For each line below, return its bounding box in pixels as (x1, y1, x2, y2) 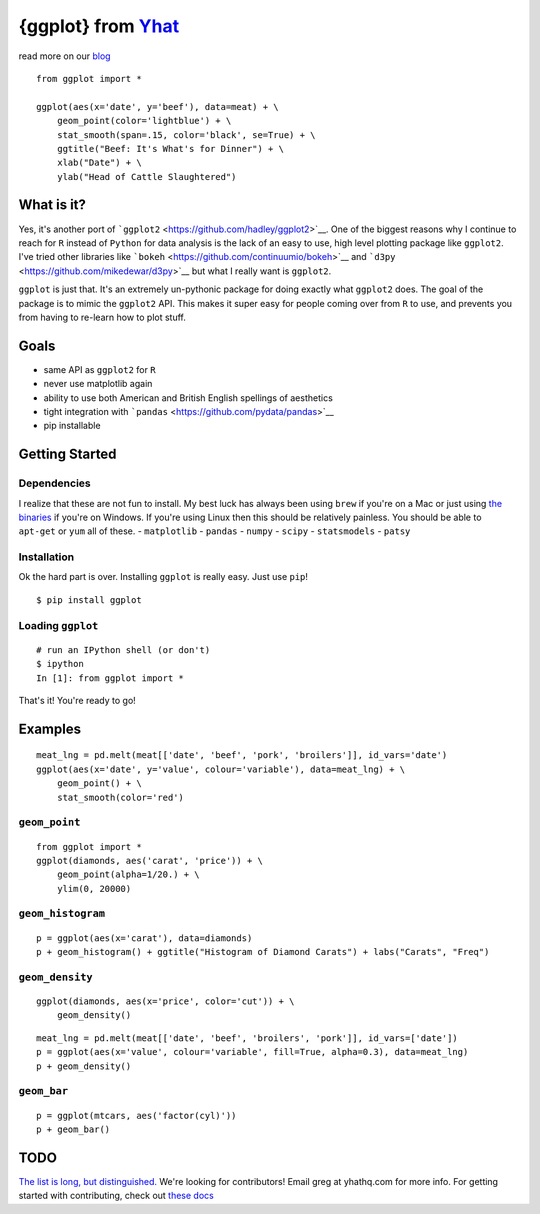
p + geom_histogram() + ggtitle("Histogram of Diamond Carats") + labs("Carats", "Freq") (36, 946, 490, 958)
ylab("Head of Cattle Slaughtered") (56, 171, 237, 182)
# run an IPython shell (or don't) (36, 644, 211, 655)
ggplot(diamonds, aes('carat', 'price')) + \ (36, 855, 264, 866)
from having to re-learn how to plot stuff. (18, 311, 187, 323)
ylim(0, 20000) (56, 883, 132, 894)
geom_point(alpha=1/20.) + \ (56, 869, 200, 880)
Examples (18, 720, 82, 737)
